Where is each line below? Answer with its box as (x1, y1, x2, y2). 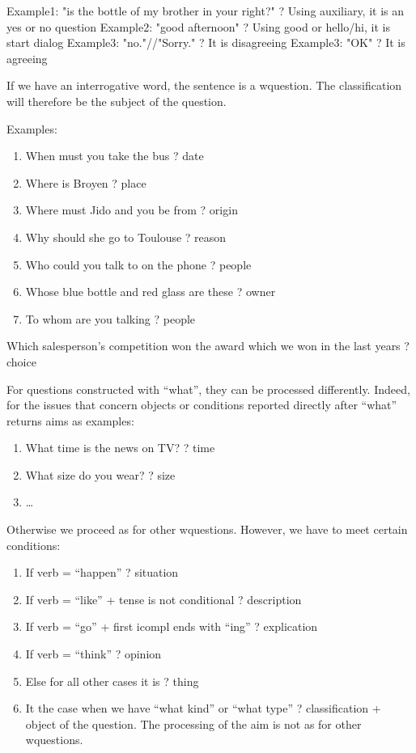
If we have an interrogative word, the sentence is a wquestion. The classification (6, 77, 402, 94)
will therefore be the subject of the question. (6, 92, 227, 109)
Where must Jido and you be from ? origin (25, 201, 238, 218)
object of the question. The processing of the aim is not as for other (25, 715, 362, 732)
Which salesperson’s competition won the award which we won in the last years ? (6, 337, 410, 354)
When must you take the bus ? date (25, 147, 204, 164)
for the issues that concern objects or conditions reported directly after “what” (6, 396, 397, 413)
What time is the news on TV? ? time (25, 439, 215, 456)
